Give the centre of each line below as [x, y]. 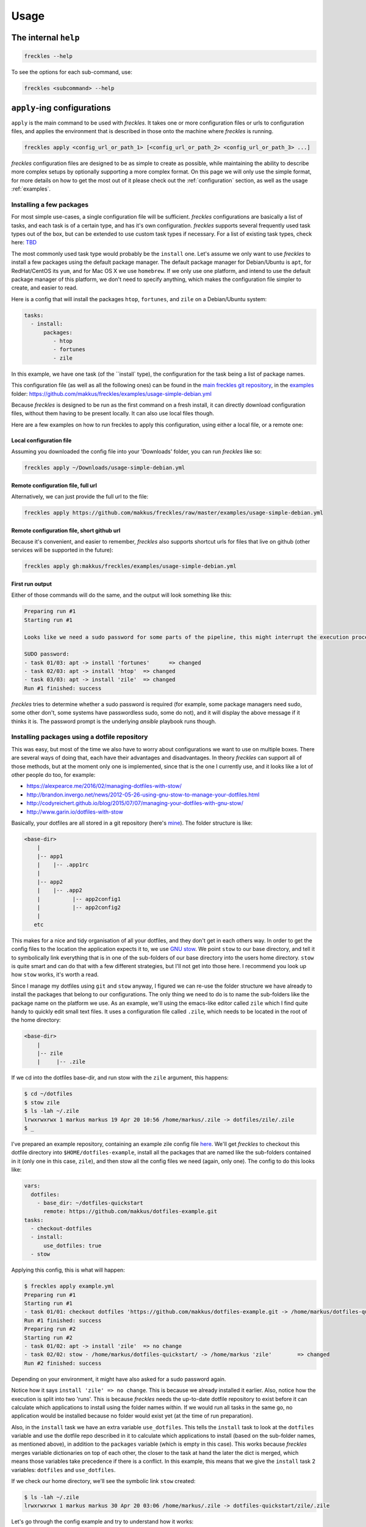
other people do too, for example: [53, 774]
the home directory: [36, 1020]
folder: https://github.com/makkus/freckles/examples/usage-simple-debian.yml [111, 393]
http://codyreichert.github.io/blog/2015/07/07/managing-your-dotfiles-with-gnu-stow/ [135, 803]
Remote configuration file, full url [54, 485]
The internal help [45, 38]
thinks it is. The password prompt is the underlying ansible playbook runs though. [114, 721]
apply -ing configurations [61, 108]
